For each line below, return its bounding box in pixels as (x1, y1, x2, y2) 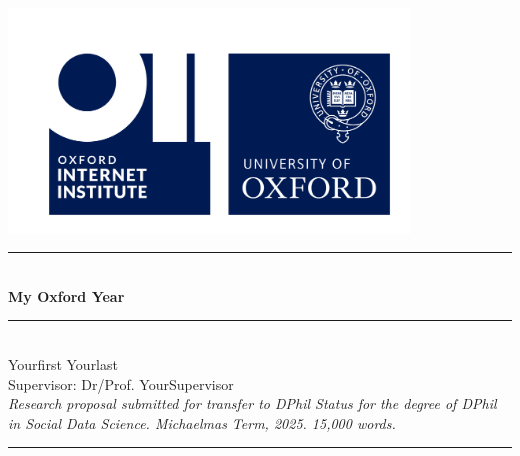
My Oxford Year (8, 285, 125, 306)
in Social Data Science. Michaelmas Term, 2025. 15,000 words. (8, 412, 396, 433)
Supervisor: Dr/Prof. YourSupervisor (8, 373, 234, 394)
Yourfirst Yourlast (8, 353, 118, 374)
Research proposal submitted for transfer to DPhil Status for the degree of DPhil (8, 393, 497, 414)
